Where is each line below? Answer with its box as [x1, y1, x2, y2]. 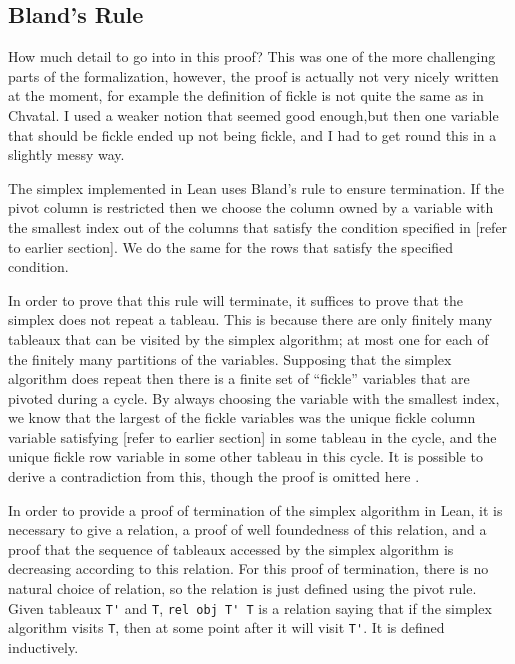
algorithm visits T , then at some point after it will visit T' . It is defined [8, 617, 445, 638]
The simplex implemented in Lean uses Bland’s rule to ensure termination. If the [8, 177, 504, 198]
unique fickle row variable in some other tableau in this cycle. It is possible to [8, 446, 483, 467]
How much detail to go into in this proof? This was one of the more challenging [8, 46, 496, 67]
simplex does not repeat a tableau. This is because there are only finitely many [8, 309, 493, 330]
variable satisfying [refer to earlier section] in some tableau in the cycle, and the [8, 426, 497, 447]
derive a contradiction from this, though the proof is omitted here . [8, 466, 420, 487]
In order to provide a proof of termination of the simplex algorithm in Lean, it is [8, 499, 503, 520]
